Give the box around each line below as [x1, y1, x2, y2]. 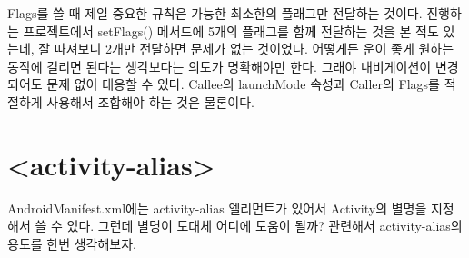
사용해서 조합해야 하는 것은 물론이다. [46, 92, 254, 111]
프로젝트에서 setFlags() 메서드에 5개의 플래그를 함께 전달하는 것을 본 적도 [23, 21, 439, 40]
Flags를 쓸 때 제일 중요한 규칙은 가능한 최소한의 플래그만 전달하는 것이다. [7, 4, 423, 22]
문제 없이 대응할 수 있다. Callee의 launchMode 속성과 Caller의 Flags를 [46, 74, 440, 94]
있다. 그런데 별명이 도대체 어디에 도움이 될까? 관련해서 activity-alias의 [66, 216, 463, 235]
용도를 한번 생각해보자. [7, 233, 137, 253]
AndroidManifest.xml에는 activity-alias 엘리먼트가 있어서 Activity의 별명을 [7, 198, 427, 217]
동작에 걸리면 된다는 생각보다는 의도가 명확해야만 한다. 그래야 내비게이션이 [7, 56, 432, 75]
